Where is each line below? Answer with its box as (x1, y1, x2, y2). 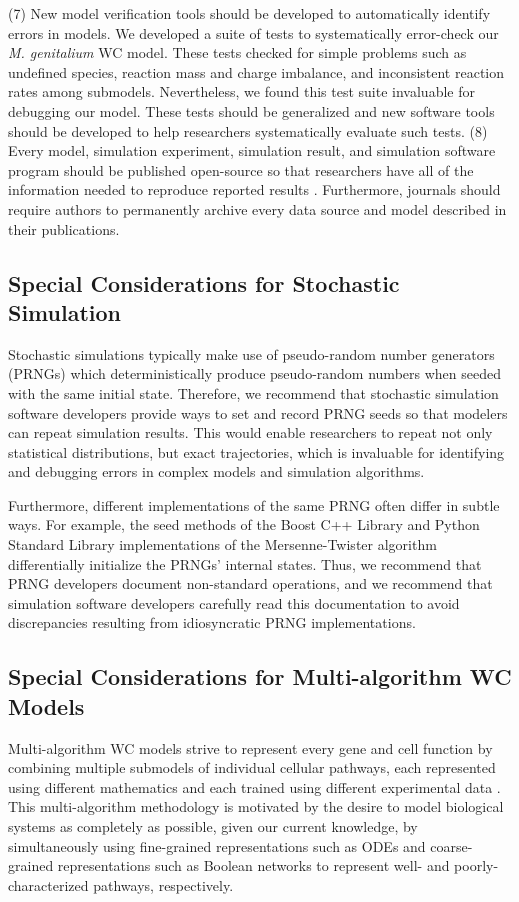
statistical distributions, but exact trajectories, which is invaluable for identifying (8, 441, 505, 462)
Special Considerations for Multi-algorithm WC (8, 661, 512, 692)
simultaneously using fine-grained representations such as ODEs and (8, 835, 426, 856)
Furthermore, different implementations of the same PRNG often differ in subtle (8, 494, 500, 515)
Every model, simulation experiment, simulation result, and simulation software (8, 140, 496, 161)
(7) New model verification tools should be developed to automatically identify (8, 3, 491, 23)
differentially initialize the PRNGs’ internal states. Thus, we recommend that (8, 553, 482, 574)
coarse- (430, 835, 473, 856)
